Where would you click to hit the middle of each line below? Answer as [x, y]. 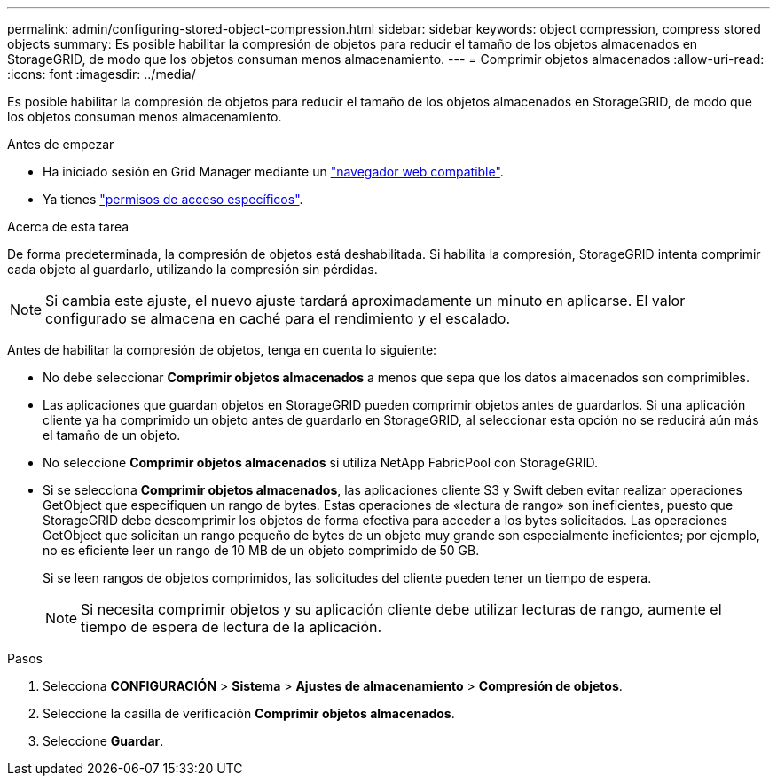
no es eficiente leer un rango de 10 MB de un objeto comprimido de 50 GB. [261, 550]
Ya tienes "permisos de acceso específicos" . [173, 199]
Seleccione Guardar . [103, 741]
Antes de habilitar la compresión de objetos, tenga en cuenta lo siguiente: [222, 350]
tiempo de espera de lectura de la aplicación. [232, 627]
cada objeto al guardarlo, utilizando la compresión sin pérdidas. [192, 269]
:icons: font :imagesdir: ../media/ [102, 74]
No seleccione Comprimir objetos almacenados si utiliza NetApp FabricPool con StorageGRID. [321, 462]
